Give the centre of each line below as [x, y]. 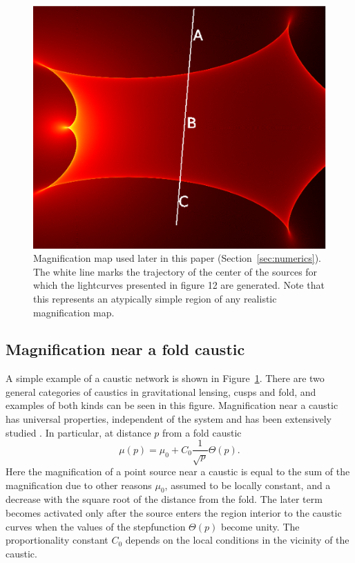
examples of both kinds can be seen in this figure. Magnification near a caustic [172, 405]
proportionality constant [57, 540]
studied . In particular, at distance [78, 432]
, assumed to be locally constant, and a [248, 485]
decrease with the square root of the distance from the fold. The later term [164, 499]
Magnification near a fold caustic [125, 349]
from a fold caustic [202, 432]
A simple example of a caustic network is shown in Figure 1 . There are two [165, 378]
